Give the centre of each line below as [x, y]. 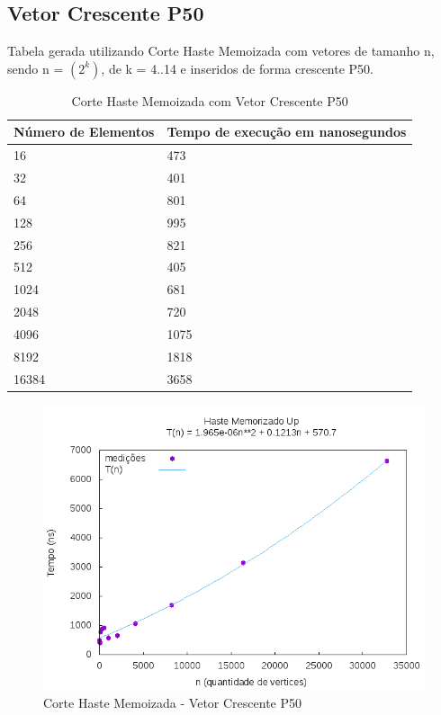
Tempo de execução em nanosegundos [287, 132]
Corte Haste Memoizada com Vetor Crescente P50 [210, 100]
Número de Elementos [84, 132]
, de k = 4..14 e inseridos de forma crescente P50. [237, 68]
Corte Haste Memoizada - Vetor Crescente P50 [173, 703]
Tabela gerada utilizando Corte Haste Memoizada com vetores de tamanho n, [221, 51]
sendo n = [36, 68]
